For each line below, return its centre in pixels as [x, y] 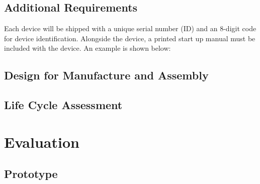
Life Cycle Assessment [63, 105]
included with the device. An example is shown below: [88, 48]
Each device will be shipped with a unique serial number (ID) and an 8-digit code [130, 28]
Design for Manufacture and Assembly [106, 75]
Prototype [31, 174]
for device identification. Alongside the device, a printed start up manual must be [130, 38]
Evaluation [42, 142]
